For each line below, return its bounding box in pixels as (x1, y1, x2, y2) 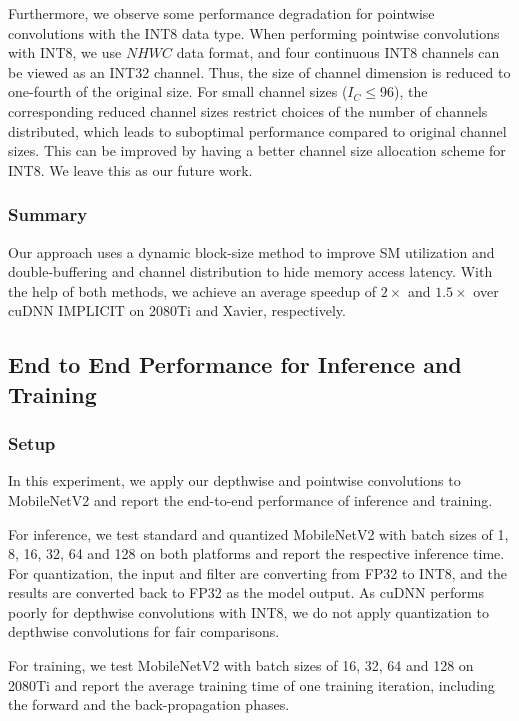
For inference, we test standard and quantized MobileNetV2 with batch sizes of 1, (8, 523, 509, 544)
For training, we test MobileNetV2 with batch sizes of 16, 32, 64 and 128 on (8, 655, 474, 676)
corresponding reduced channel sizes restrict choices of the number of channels (8, 100, 488, 121)
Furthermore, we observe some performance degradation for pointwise (8, 3, 435, 23)
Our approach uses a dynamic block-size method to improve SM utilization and (8, 241, 495, 262)
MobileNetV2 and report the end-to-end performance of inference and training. (8, 489, 493, 510)
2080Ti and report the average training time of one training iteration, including (8, 674, 495, 695)
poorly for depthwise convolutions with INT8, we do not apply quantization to (8, 601, 489, 622)
